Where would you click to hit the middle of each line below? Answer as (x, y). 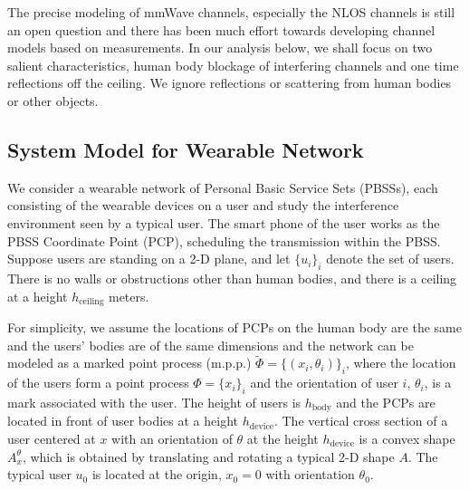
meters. (129, 296)
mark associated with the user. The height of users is (154, 402)
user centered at (52, 439)
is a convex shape (407, 439)
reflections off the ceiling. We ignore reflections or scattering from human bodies (230, 83)
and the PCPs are (386, 402)
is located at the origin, (157, 474)
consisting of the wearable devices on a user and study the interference (203, 205)
